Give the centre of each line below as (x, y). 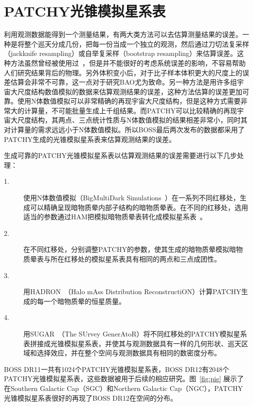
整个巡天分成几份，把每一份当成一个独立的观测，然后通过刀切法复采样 (136, 44)
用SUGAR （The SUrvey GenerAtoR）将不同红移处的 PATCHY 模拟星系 (135, 333)
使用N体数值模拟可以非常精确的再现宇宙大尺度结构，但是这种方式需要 (129, 101)
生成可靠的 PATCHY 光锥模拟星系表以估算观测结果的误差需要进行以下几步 (120, 155)
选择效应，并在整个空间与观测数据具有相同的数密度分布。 (129, 353)
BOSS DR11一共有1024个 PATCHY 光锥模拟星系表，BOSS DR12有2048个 (117, 369)
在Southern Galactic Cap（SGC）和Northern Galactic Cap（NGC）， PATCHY (124, 388)
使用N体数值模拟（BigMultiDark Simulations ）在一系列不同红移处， (132, 198)
